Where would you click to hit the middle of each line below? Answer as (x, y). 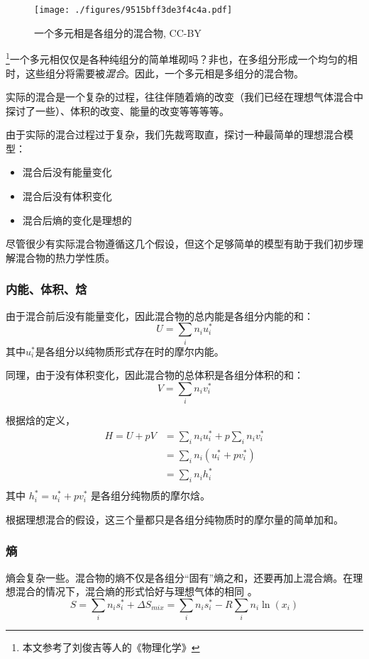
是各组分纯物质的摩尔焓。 (151, 495)
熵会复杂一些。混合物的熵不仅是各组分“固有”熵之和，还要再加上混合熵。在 (180, 577)
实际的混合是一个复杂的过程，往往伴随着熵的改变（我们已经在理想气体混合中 (184, 97)
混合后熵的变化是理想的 (77, 220)
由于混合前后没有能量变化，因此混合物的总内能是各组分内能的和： (160, 315)
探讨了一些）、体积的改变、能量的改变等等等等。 (117, 110)
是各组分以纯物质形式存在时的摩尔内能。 (130, 351)
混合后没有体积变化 (67, 196)
